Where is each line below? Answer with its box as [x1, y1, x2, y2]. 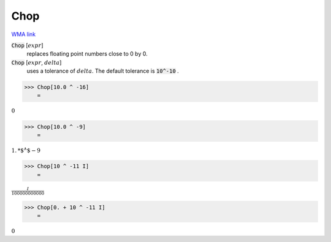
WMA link [11, 31, 36, 38]
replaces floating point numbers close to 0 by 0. [26, 50, 148, 57]
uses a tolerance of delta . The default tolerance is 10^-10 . [26, 67, 179, 75]
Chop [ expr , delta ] [11, 59, 62, 66]
